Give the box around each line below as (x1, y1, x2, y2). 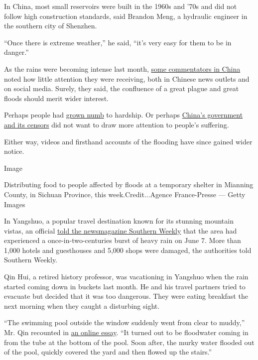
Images (4, 199, 25, 209)
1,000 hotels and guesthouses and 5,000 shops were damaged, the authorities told (4, 244, 252, 255)
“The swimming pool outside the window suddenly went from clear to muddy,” (4, 317, 245, 328)
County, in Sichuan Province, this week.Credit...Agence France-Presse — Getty (4, 189, 246, 199)
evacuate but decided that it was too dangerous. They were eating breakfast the (4, 291, 248, 301)
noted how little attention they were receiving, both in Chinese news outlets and (4, 73, 250, 84)
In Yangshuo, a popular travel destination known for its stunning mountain (4, 216, 234, 226)
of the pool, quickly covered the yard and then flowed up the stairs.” (4, 347, 212, 357)
